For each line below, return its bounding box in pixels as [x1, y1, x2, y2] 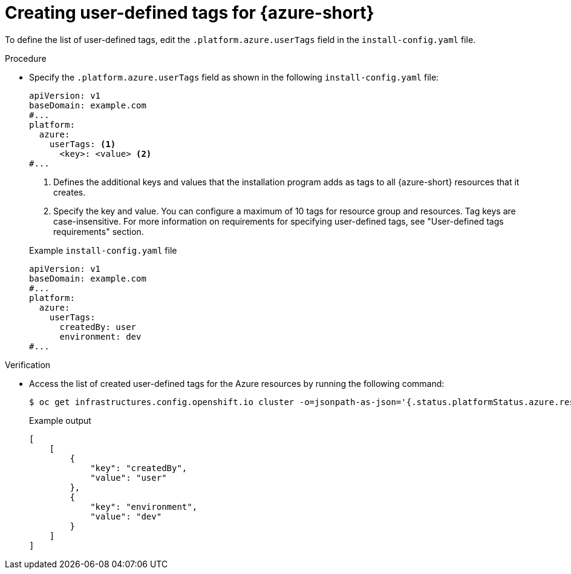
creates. [53, 186, 86, 197]
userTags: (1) [49, 139, 116, 149]
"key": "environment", [90, 501, 198, 512]
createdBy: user [59, 322, 137, 332]
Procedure [5, 53, 47, 64]
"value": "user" [90, 472, 167, 483]
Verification [5, 359, 51, 370]
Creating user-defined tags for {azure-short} [5, 2, 374, 23]
